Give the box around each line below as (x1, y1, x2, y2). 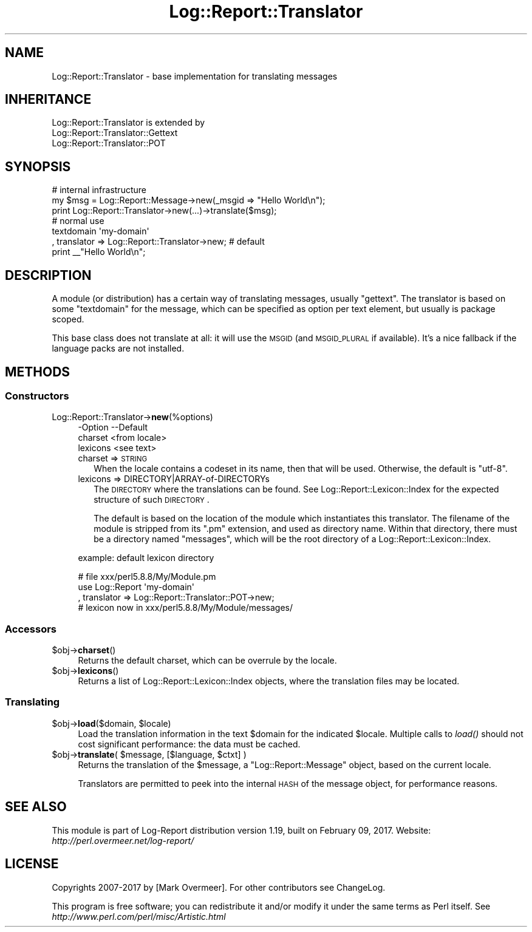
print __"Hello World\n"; (52, 247, 146, 257)
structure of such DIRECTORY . (94, 494, 210, 505)
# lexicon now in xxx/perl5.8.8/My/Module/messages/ (78, 602, 293, 613)
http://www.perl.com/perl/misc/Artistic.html (52, 911, 226, 922)
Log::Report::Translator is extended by (52, 117, 205, 128)
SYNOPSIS (5, 158, 71, 174)
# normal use (52, 216, 104, 226)
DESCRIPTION (5, 267, 92, 283)
